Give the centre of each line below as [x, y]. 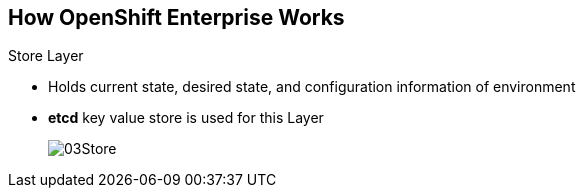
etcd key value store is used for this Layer [186, 118]
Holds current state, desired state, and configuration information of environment [312, 87]
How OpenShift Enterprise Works [176, 17]
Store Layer [46, 56]
